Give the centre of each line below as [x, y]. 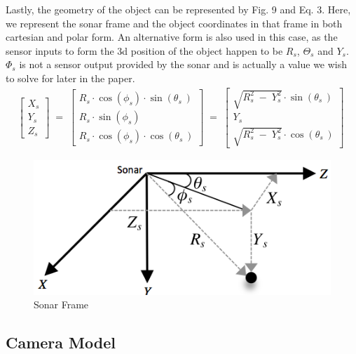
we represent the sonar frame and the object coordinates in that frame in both [174, 23]
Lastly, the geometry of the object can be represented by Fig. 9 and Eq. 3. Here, [178, 9]
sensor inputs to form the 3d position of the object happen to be [144, 50]
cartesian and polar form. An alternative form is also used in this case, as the [172, 37]
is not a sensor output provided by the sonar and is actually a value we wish [183, 64]
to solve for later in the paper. [70, 78]
